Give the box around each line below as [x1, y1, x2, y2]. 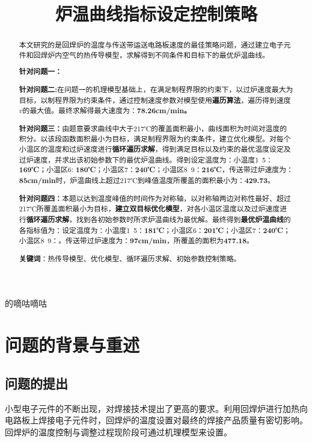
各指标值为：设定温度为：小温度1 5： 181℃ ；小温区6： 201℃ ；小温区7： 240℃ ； [19, 225, 290, 235]
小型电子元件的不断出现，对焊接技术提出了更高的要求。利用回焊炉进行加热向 [5, 402, 308, 414]
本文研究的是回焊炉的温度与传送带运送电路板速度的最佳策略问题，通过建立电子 [19, 40, 284, 50]
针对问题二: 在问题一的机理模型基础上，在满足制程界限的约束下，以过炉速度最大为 [19, 84, 293, 95]
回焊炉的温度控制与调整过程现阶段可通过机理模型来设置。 [5, 425, 232, 438]
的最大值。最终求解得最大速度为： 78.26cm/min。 [22, 105, 191, 116]
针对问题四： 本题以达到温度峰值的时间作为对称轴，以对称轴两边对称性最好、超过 [19, 193, 291, 204]
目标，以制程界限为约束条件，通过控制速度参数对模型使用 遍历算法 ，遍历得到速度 [19, 95, 291, 105]
